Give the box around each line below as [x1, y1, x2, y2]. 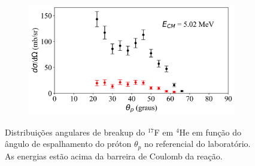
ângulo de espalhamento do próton [5, 137, 132, 150]
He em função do [179, 125, 242, 138]
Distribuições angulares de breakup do [5, 125, 145, 138]
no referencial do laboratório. [144, 137, 251, 150]
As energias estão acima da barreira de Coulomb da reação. [5, 149, 223, 162]
